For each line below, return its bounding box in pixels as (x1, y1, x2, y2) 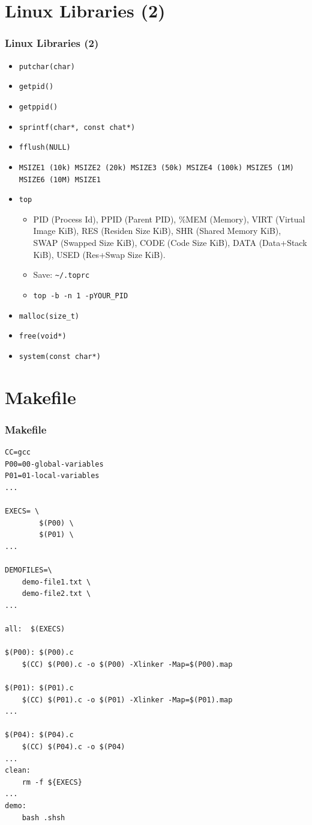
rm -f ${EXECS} (22, 777, 82, 787)
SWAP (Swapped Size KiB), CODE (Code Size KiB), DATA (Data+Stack (33, 236, 307, 249)
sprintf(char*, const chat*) (19, 123, 136, 132)
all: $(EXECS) (5, 625, 65, 633)
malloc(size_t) (19, 311, 80, 320)
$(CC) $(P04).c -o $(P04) (22, 742, 125, 751)
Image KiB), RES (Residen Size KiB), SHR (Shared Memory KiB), (33, 224, 281, 237)
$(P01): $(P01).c (5, 683, 74, 692)
